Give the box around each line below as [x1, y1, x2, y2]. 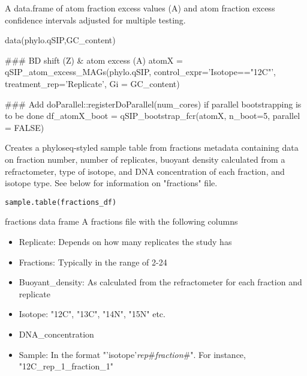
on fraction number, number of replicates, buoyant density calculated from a [5, 153, 285, 165]
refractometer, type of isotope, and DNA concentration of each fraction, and [5, 165, 285, 177]
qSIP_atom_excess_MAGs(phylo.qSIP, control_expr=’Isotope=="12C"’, [5, 65, 276, 78]
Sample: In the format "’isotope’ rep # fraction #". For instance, [19, 348, 246, 360]
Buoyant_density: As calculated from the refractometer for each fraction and [19, 276, 302, 288]
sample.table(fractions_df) [5, 198, 117, 207]
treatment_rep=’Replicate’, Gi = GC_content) [5, 77, 180, 89]
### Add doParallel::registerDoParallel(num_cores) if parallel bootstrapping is [5, 97, 302, 110]
